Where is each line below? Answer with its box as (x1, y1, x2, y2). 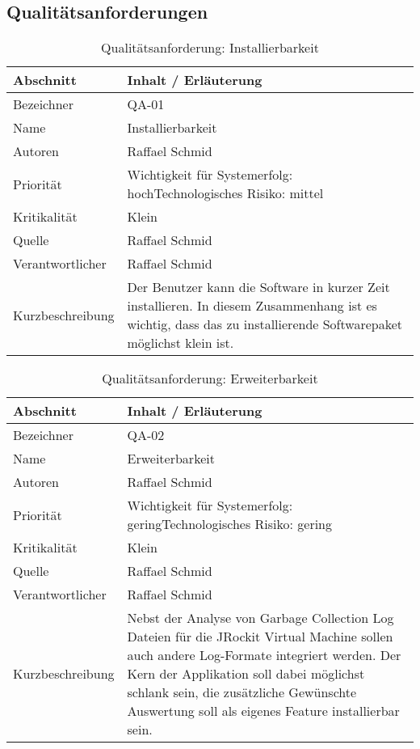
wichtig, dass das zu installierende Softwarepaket (127, 315, 402, 334)
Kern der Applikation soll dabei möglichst (127, 664, 365, 683)
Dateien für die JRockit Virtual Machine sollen (127, 627, 393, 646)
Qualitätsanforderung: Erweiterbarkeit (102, 369, 318, 388)
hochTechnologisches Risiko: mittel (127, 184, 324, 203)
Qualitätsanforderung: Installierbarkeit (101, 38, 319, 57)
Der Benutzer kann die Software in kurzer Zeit (127, 277, 390, 297)
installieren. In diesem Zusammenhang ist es (127, 296, 377, 315)
